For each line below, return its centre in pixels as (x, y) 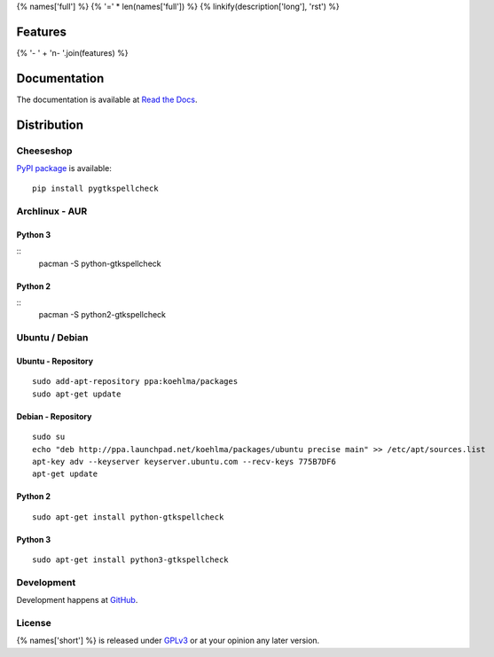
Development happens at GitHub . (77, 600)
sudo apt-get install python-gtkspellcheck (128, 517)
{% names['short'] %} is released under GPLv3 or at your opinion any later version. (168, 641)
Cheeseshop (44, 151)
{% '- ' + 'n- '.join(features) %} (72, 52)
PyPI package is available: (64, 168)
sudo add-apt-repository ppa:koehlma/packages (135, 382)
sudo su (49, 437)
